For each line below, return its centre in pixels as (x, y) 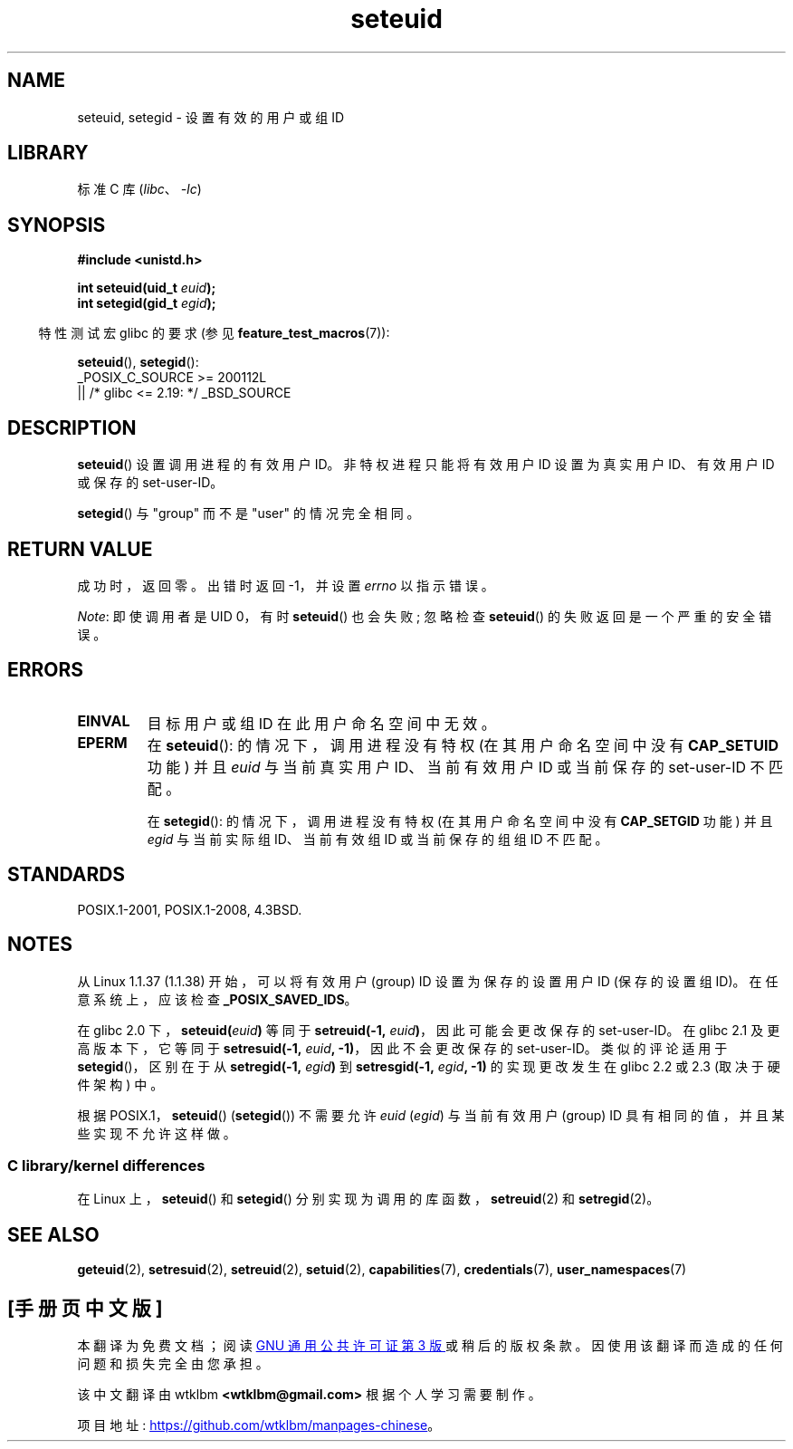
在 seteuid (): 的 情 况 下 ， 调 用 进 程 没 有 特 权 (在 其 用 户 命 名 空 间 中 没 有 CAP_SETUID (463, 745)
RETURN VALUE (80, 549)
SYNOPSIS (57, 225)
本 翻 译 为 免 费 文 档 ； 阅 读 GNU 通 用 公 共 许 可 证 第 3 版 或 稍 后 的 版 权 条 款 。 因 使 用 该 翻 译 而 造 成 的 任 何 (430, 1345)
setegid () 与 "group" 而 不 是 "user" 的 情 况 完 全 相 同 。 (248, 513)
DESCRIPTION (72, 427)
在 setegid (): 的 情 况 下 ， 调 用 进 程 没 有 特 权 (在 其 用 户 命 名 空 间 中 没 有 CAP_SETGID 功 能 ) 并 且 (460, 820)
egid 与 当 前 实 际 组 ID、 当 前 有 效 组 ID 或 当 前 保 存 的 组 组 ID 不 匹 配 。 (377, 839)
